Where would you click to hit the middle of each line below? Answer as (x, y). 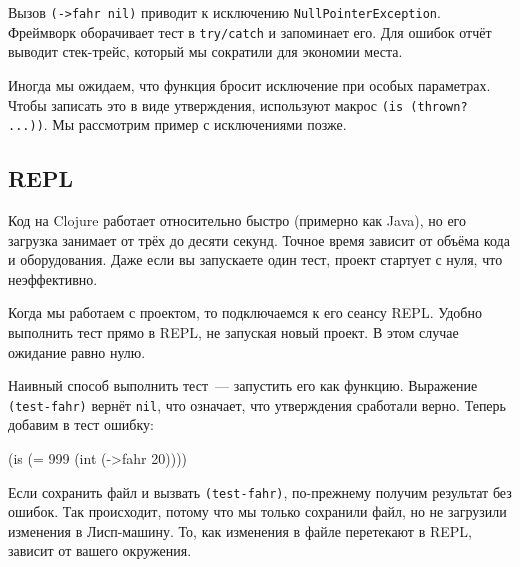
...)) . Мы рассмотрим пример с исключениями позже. (177, 124)
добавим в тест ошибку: (81, 424)
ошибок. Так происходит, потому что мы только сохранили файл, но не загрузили (257, 511)
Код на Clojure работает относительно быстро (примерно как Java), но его (237, 220)
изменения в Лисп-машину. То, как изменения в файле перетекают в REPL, (240, 530)
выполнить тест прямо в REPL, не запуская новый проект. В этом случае (233, 331)
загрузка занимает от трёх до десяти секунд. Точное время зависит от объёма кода (259, 239)
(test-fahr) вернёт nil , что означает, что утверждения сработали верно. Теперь (257, 404)
